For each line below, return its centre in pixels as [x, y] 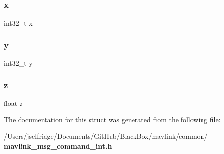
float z [13, 103]
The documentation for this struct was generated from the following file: [112, 119]
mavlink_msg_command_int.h [58, 145]
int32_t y [18, 63]
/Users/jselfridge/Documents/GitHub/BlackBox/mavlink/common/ [106, 136]
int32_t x [18, 23]
